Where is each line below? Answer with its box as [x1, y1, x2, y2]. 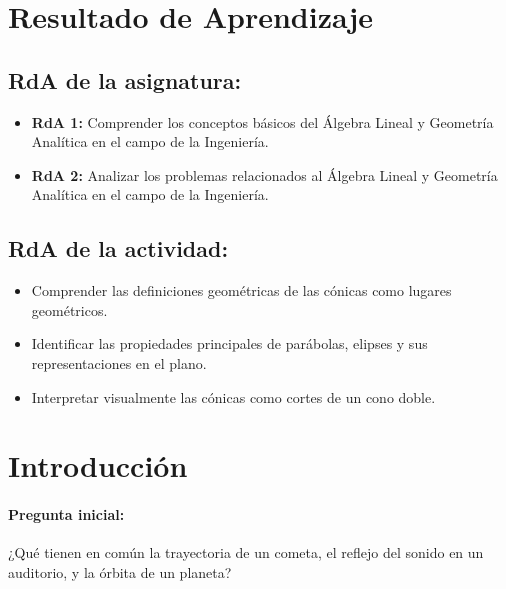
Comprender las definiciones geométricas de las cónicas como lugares [31, 280, 452, 301]
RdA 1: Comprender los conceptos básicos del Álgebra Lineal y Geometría [31, 111, 494, 132]
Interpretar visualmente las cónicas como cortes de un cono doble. [31, 386, 436, 407]
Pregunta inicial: [8, 504, 125, 525]
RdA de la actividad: [8, 233, 229, 264]
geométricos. [31, 299, 108, 320]
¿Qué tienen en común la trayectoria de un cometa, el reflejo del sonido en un [8, 542, 484, 563]
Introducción [8, 445, 188, 486]
